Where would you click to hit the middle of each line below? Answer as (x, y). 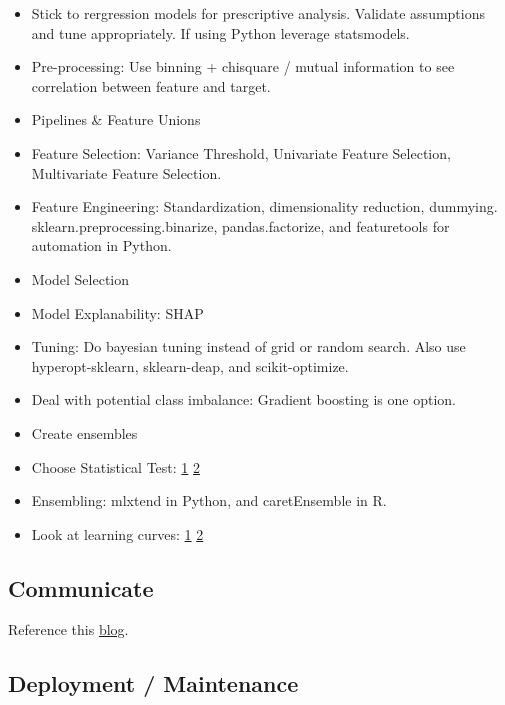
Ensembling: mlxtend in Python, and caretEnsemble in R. (209, 500)
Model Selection (80, 278)
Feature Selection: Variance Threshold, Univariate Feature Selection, (241, 152)
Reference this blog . (68, 629)
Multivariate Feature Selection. (126, 172)
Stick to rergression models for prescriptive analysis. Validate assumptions (258, 13)
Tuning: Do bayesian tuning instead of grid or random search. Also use (248, 346)
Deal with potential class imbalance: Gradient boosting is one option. (243, 399)
